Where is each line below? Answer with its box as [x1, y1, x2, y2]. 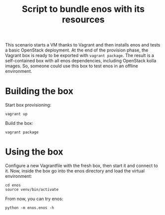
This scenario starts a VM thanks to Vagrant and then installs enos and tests [5, 42, 161, 48]
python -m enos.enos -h [5, 206, 55, 211]
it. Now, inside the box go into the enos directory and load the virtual [5, 168, 145, 174]
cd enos [5, 183, 21, 188]
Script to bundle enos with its [22, 3, 145, 15]
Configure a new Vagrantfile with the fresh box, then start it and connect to [5, 162, 158, 169]
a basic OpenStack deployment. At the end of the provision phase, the [5, 47, 149, 53]
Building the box [5, 86, 73, 97]
